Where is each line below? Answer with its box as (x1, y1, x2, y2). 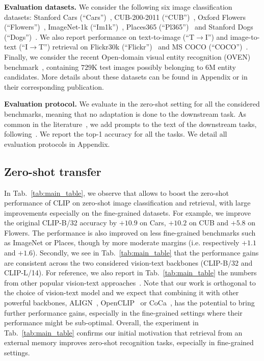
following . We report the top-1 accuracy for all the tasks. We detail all (4, 128, 227, 139)
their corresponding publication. (4, 81, 104, 92)
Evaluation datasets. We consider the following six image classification (4, 2, 232, 12)
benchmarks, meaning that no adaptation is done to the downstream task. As (4, 108, 246, 119)
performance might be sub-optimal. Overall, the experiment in (4, 317, 199, 328)
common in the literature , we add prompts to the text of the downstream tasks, (4, 118, 257, 129)
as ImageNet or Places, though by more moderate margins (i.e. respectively (4, 237, 240, 248)
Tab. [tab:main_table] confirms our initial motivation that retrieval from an (4, 327, 243, 338)
